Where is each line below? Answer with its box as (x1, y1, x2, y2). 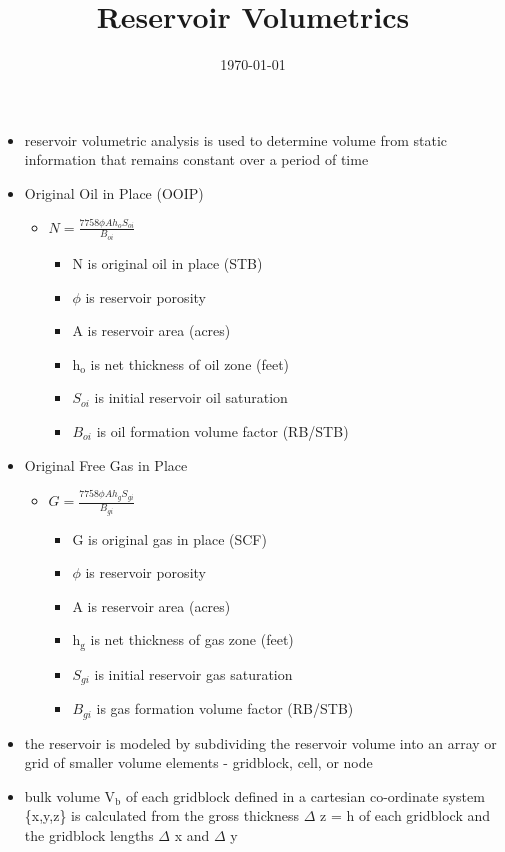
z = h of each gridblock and (320, 805, 491, 826)
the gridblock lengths (24, 825, 154, 846)
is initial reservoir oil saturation (94, 387, 288, 408)
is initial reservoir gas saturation (94, 663, 293, 684)
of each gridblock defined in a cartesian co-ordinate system (125, 785, 485, 806)
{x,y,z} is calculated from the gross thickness (24, 805, 300, 826)
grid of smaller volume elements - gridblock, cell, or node (24, 752, 373, 773)
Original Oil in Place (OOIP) (24, 182, 204, 203)
